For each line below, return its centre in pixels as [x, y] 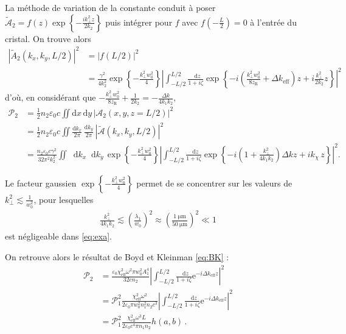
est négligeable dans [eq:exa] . [58, 236]
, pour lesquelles [64, 199]
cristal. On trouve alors [48, 38]
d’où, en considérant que [50, 97]
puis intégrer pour [139, 22]
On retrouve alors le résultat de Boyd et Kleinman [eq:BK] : [117, 256]
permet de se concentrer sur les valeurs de [214, 183]
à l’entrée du [273, 22]
